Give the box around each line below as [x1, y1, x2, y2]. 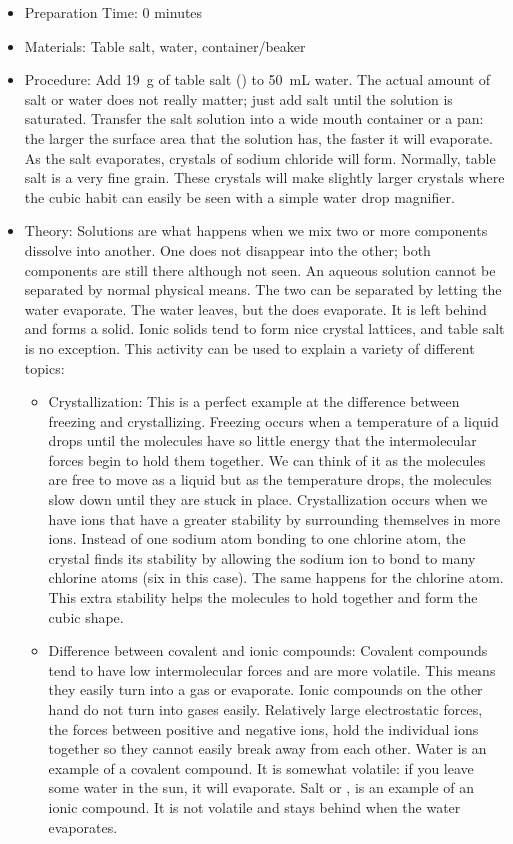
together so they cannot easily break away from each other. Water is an [48, 738, 487, 759]
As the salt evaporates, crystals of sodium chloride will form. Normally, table [24, 147, 496, 168]
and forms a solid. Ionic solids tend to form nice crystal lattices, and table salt [24, 318, 505, 339]
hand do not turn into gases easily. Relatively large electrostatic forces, [48, 699, 483, 719]
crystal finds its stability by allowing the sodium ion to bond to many [48, 547, 476, 568]
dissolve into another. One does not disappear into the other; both [24, 239, 431, 260]
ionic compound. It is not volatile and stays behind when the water [48, 796, 461, 817]
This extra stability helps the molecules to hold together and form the [48, 587, 478, 608]
